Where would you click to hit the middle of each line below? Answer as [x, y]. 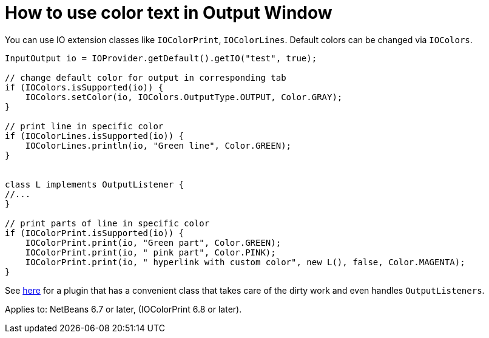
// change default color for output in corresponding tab [146, 77]
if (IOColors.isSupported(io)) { [84, 87]
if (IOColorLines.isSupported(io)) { [95, 136]
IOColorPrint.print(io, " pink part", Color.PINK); [150, 252]
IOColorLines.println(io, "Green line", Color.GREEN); [158, 145]
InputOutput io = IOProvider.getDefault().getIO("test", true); [161, 58]
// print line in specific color [84, 126]
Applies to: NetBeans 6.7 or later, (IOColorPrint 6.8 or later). [123, 309]
